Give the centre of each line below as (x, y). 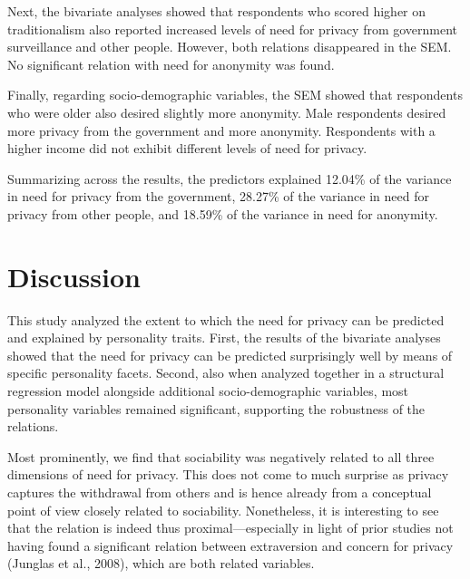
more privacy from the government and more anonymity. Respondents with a (221, 130)
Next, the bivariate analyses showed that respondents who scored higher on (217, 11)
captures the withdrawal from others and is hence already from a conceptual (220, 492)
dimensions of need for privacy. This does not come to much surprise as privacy (228, 474)
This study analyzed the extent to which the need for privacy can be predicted (226, 319)
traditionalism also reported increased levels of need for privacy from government (233, 29)
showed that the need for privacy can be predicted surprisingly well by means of (230, 355)
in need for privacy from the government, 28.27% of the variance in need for (218, 196)
